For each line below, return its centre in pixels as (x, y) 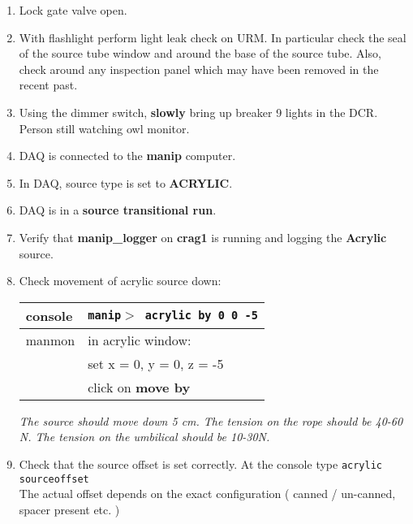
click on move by (139, 387)
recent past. (48, 85)
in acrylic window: (140, 340)
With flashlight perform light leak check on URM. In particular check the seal (213, 37)
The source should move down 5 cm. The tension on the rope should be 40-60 (211, 420)
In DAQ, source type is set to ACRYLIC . (126, 182)
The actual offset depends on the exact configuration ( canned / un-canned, (207, 494)
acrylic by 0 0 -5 (201, 316)
